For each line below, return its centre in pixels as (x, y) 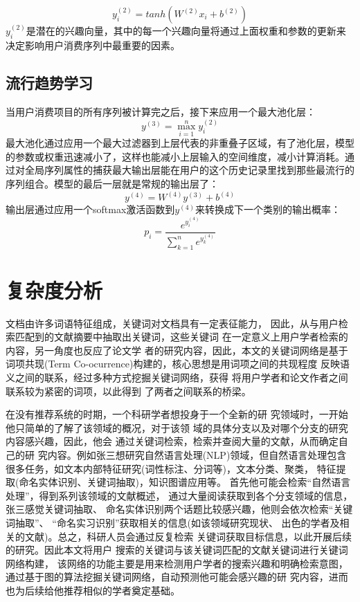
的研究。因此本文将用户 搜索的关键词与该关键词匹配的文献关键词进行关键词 (177, 550)
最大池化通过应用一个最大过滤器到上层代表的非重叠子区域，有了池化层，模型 (180, 143)
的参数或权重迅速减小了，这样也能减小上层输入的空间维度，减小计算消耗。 (175, 156)
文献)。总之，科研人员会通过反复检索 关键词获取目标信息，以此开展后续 (188, 536)
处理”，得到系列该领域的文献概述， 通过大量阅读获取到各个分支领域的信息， (179, 495)
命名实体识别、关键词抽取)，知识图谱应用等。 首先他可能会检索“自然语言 (185, 482)
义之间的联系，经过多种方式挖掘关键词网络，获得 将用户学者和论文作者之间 (177, 377)
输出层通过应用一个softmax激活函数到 (90, 209)
